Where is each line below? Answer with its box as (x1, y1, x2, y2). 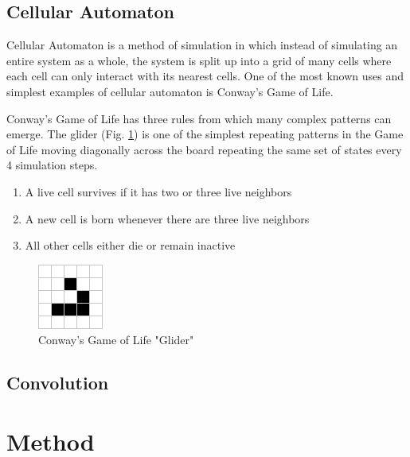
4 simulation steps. (6, 157, 98, 173)
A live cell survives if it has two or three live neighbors (25, 183, 292, 199)
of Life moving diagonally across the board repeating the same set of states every (6, 141, 402, 157)
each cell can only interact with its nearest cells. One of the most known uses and (6, 68, 404, 84)
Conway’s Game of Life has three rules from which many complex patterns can (6, 110, 392, 126)
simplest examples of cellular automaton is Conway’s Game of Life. (6, 83, 334, 99)
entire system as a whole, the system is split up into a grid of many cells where (6, 52, 392, 68)
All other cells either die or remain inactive (25, 237, 236, 254)
